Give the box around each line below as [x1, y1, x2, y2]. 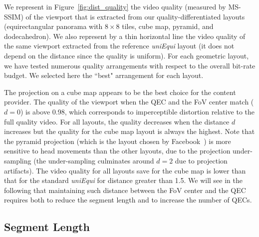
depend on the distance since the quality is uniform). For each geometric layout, [4, 50, 249, 60]
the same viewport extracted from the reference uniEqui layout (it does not [4, 40, 235, 51]
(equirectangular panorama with [4, 21, 103, 31]
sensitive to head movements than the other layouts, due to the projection [4, 145, 231, 156]
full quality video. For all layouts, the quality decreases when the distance [4, 116, 230, 126]
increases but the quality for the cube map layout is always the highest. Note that [4, 126, 255, 136]
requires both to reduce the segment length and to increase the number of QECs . [4, 194, 252, 205]
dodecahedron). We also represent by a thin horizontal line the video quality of [4, 30, 246, 41]
